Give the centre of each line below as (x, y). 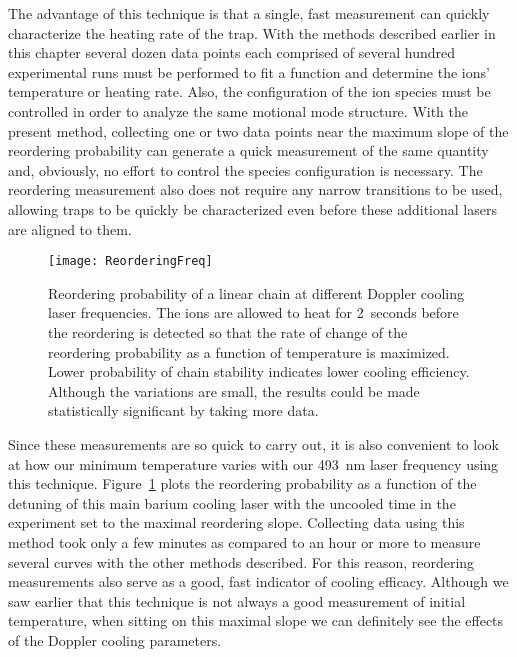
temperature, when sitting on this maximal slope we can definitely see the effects (256, 620)
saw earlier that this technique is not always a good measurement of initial (237, 600)
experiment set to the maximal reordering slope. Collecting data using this (236, 522)
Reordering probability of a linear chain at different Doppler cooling (256, 292)
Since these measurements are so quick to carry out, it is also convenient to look (253, 443)
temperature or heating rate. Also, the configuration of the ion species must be (249, 91)
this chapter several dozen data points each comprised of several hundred (232, 52)
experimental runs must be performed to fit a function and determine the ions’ (249, 71)
